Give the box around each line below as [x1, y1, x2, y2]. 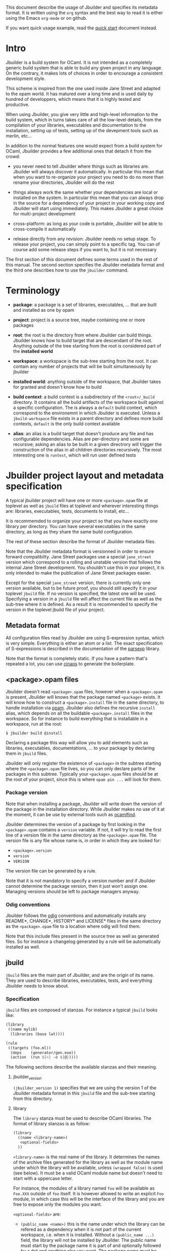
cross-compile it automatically [13, 225, 76, 232]
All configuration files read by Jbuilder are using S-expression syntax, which [6, 634, 164, 640]
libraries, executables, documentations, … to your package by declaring [6, 745, 155, 751]
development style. [6, 75, 46, 82]
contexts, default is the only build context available [13, 421, 120, 427]
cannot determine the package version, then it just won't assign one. [6, 883, 148, 889]
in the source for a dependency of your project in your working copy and [13, 200, 164, 206]
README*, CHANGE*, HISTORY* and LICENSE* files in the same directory [6, 918, 161, 924]
